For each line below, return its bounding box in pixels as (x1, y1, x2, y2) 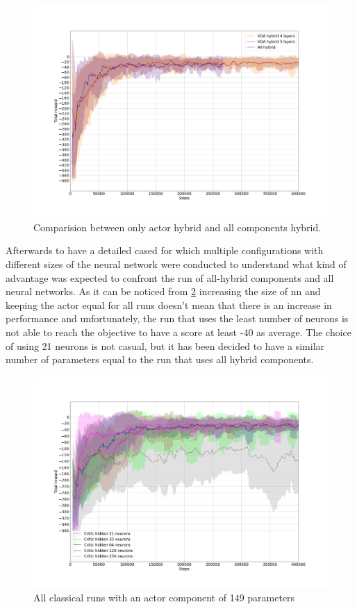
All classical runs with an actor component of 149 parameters (33, 590, 295, 605)
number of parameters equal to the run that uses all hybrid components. (6, 352, 314, 367)
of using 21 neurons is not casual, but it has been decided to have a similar (6, 338, 325, 353)
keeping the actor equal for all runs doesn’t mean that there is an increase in (6, 297, 332, 312)
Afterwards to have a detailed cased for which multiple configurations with (6, 243, 324, 258)
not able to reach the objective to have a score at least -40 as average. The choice (6, 324, 352, 339)
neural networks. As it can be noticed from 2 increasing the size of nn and (6, 284, 321, 299)
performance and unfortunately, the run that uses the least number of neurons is (6, 311, 349, 326)
